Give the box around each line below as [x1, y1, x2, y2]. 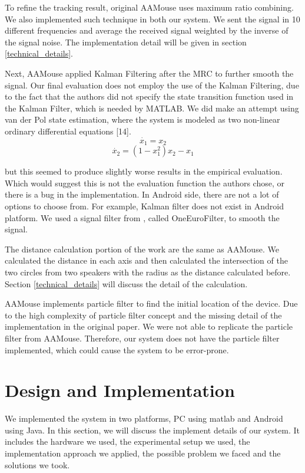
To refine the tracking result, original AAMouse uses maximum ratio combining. [5, 1, 294, 13]
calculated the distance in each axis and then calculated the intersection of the [5, 254, 288, 267]
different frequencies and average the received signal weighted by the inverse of [5, 24, 289, 37]
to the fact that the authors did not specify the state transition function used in [5, 90, 294, 103]
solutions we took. [5, 458, 70, 471]
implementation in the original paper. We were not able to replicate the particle [5, 320, 293, 333]
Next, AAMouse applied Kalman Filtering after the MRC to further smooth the [5, 67, 294, 79]
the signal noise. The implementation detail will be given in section [5, 35, 247, 48]
